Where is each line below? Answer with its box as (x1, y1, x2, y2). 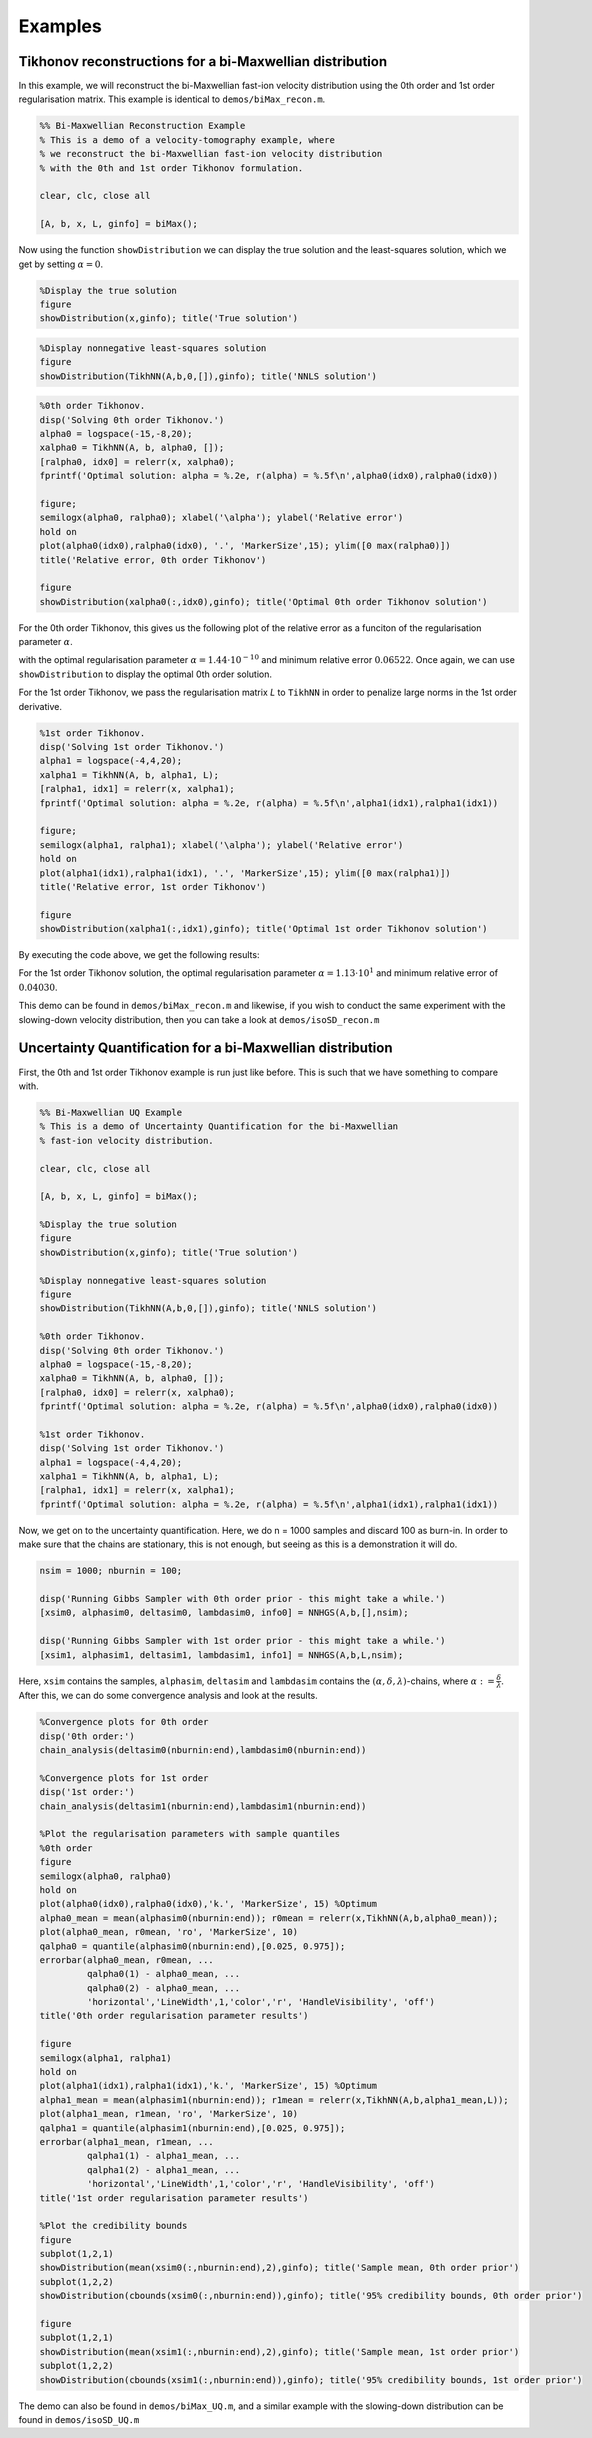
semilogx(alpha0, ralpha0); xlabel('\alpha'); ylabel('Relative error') (39, 512, 404, 524)
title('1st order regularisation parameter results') (39, 2192, 309, 2204)
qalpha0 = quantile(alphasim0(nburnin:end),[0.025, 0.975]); (39, 1940, 346, 1952)
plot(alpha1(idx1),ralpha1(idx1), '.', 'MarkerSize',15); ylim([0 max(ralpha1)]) (39, 867, 452, 879)
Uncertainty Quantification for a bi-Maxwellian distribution (18, 1040, 394, 1057)
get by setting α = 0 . (18, 258, 104, 270)
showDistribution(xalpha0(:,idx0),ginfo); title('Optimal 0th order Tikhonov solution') (39, 596, 489, 607)
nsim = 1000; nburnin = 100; (39, 1565, 183, 1577)
